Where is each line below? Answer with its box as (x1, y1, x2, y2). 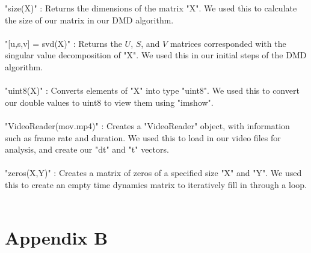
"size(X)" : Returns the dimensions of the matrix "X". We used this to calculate (5, 2, 297, 14)
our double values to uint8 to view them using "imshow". (5, 96, 214, 108)
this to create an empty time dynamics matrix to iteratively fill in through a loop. (5, 178, 307, 191)
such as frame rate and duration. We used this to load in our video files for (5, 131, 281, 144)
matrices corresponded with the (170, 37, 286, 49)
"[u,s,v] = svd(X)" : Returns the (5, 37, 122, 49)
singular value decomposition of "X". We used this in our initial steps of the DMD (5, 49, 307, 61)
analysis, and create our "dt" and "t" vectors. (5, 143, 169, 156)
